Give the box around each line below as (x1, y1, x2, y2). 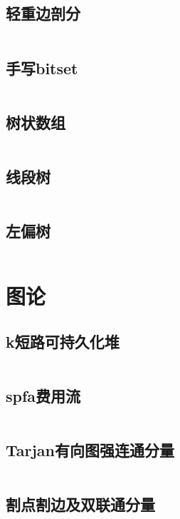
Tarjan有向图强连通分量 (6, 439, 175, 461)
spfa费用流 (6, 384, 81, 406)
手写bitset (6, 56, 78, 79)
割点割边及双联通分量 (6, 493, 155, 515)
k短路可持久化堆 (6, 330, 120, 352)
